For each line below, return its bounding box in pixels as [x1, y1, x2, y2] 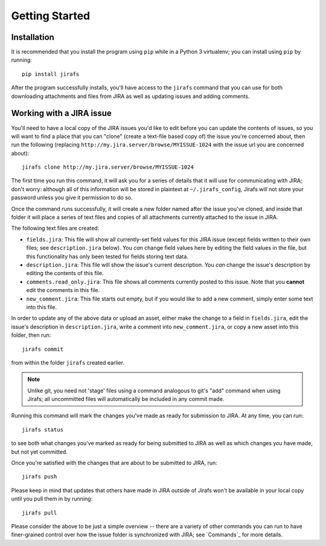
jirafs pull [22, 509, 57, 516]
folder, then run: [11, 331, 51, 339]
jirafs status [22, 426, 63, 433]
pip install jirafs [22, 70, 80, 77]
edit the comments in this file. [26, 287, 100, 294]
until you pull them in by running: [11, 495, 93, 502]
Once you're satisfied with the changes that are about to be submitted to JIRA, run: [11, 460, 217, 467]
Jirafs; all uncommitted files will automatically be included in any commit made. [27, 395, 225, 403]
